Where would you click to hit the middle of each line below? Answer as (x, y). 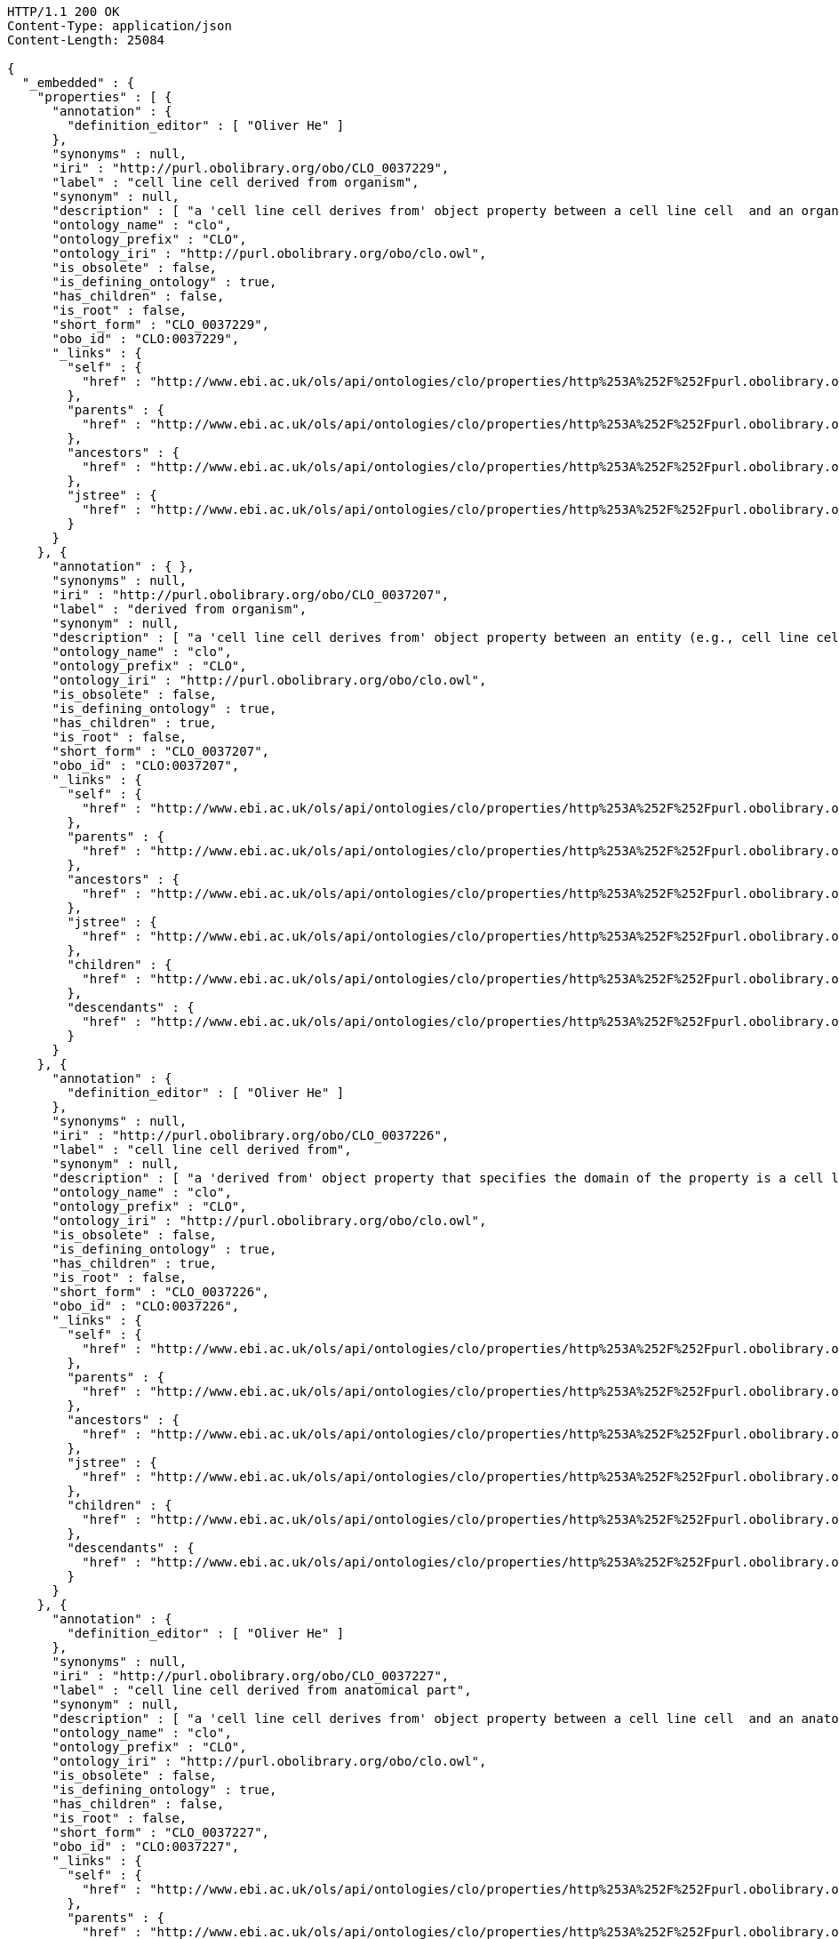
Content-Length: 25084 (86, 40)
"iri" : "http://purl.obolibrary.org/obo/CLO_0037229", (251, 168)
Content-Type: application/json (120, 26)
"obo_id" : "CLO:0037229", (146, 339)
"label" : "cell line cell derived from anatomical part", (262, 1690)
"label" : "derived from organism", (180, 609)
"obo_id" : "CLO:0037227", (146, 1847)
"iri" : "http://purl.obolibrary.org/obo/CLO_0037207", (251, 595)
